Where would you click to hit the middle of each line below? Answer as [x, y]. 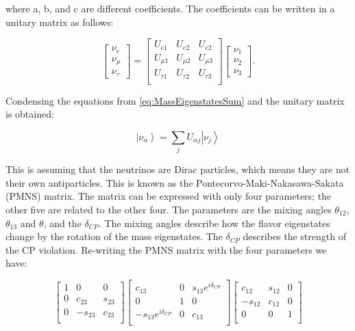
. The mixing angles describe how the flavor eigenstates [214, 223]
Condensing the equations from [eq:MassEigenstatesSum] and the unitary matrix [175, 100]
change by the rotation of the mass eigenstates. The [114, 236]
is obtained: [30, 114]
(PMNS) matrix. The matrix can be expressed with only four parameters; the [169, 196]
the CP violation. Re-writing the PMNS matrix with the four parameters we [166, 249]
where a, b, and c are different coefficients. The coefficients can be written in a [170, 8]
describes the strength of [294, 236]
